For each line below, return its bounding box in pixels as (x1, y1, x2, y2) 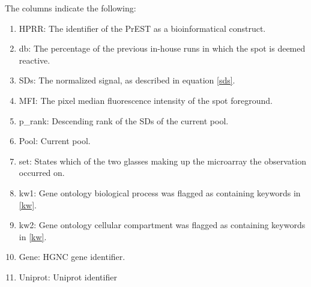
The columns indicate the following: (5, 2, 136, 14)
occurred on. (19, 166, 65, 179)
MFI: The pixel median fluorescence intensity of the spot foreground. (19, 94, 273, 106)
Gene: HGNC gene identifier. (19, 250, 125, 263)
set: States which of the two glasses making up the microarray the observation (19, 154, 306, 167)
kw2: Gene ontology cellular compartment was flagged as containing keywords (19, 219, 306, 231)
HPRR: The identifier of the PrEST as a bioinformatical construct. (19, 22, 266, 34)
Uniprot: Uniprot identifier (19, 270, 117, 283)
